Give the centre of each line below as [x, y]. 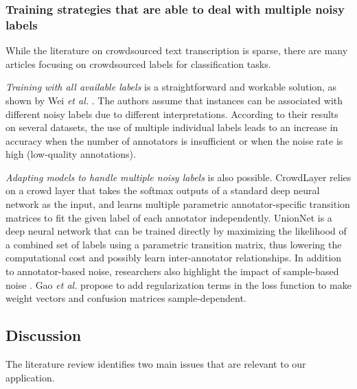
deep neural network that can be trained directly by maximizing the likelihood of [176, 231]
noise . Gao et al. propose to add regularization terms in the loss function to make [178, 284]
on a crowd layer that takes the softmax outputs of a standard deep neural [163, 190]
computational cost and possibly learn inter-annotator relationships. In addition [174, 258]
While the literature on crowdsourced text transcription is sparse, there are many [177, 50]
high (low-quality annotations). [71, 154]
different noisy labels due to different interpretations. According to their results [172, 114]
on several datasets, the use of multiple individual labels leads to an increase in [172, 127]
